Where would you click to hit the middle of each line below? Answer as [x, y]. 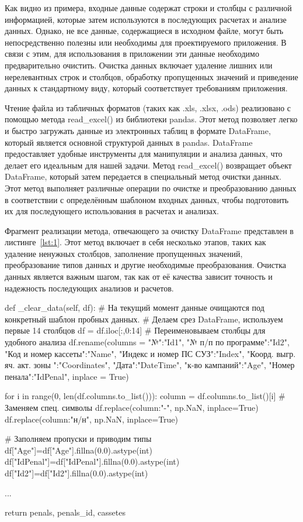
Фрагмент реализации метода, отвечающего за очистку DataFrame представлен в [149, 230]
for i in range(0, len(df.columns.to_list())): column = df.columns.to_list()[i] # [145, 396]
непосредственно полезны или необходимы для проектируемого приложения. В [146, 42]
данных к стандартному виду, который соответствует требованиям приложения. [146, 88]
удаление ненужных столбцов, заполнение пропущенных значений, [124, 253]
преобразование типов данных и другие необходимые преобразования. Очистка [145, 265]
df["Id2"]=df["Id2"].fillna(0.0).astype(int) [76, 473]
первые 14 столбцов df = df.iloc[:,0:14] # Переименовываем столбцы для [135, 330]
